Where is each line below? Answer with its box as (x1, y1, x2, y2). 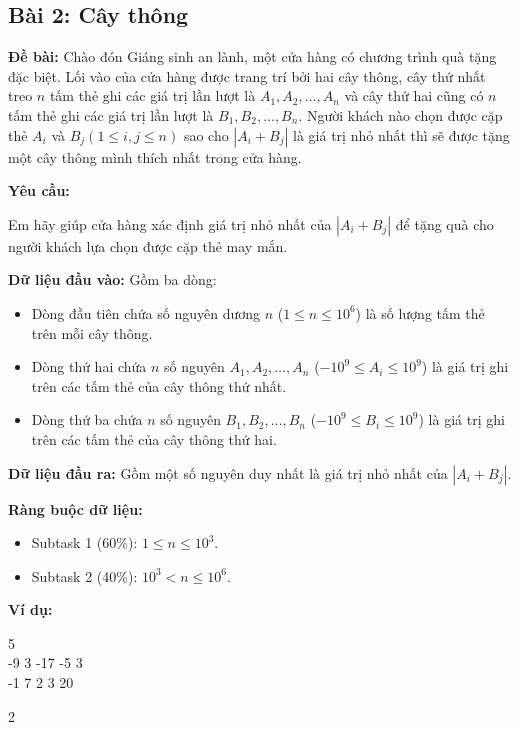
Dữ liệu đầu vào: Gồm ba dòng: (8, 269, 217, 290)
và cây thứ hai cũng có (344, 85, 484, 106)
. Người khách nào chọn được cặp (298, 104, 503, 125)
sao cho (183, 124, 229, 145)
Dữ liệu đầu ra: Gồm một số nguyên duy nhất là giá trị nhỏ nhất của (8, 462, 448, 483)
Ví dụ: (8, 599, 53, 620)
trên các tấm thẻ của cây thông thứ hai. (31, 428, 277, 449)
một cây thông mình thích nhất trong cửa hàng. (8, 146, 302, 167)
